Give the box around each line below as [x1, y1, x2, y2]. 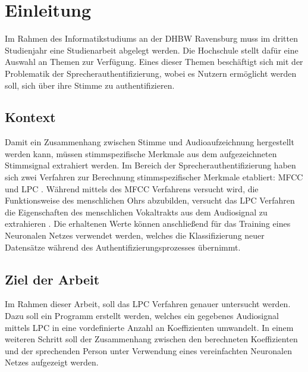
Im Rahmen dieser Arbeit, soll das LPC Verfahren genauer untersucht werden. [5, 298, 291, 310]
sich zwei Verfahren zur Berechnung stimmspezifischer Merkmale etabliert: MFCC [5, 171, 303, 183]
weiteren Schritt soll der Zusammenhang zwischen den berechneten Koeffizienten [5, 333, 298, 345]
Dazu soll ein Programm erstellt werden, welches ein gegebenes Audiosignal [5, 310, 279, 322]
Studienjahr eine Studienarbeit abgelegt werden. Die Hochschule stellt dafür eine [5, 43, 298, 56]
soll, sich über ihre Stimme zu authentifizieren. [5, 79, 175, 91]
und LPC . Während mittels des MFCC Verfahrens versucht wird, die [5, 182, 259, 195]
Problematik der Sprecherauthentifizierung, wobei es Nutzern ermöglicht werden [5, 67, 297, 79]
